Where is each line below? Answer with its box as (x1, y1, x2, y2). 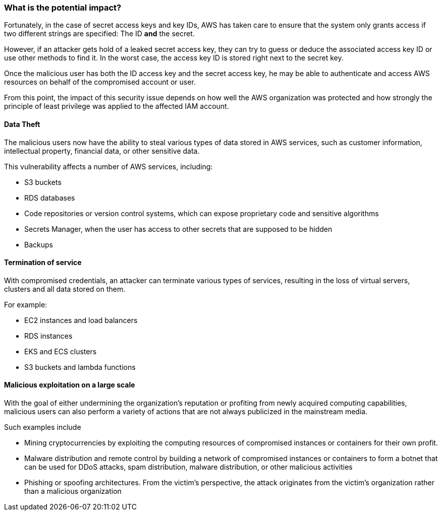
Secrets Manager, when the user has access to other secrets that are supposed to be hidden (24, 224, 333, 233)
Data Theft (4, 119, 40, 128)
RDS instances (24, 331, 73, 340)
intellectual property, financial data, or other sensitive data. (4, 146, 200, 155)
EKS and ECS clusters (24, 347, 97, 356)
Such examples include (4, 423, 81, 432)
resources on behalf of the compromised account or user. (4, 78, 196, 87)
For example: (4, 300, 47, 309)
